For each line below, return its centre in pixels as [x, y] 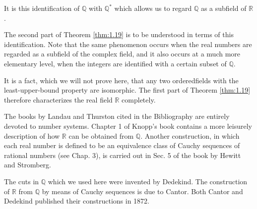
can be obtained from [101, 135]
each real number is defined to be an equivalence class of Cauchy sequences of [122, 145]
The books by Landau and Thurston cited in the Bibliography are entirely [117, 116]
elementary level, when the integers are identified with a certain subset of [115, 63]
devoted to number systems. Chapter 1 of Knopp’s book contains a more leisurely [128, 126]
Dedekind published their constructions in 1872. [77, 201]
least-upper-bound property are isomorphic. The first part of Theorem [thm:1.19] [127, 90]
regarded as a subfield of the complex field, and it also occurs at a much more [122, 54]
